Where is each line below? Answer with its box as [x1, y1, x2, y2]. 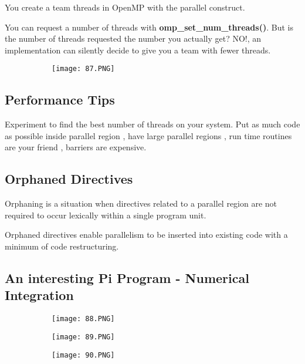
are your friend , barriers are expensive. [5, 141, 147, 153]
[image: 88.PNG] [52, 315, 115, 323]
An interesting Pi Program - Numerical [5, 268, 249, 287]
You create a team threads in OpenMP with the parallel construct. [5, 1, 245, 13]
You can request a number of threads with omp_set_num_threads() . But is [5, 21, 293, 33]
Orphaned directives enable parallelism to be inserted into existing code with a [5, 228, 288, 241]
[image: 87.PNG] [52, 65, 115, 73]
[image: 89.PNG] [52, 332, 115, 341]
